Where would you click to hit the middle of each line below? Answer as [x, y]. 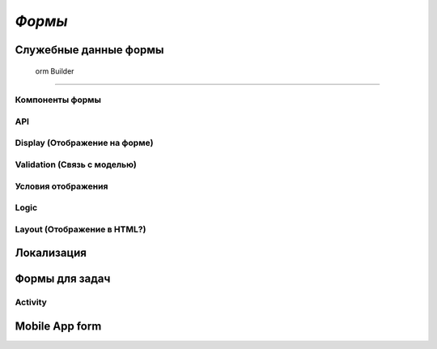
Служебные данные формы [89, 50]
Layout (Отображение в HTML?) [81, 229]
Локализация [51, 253]
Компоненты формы [58, 100]
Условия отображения [62, 186]
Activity [31, 302]
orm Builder [55, 71]
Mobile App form [58, 326]
